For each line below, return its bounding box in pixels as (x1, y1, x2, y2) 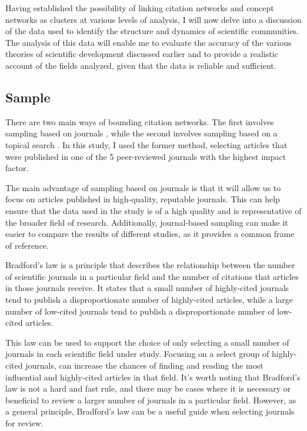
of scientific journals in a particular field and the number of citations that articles (5, 270, 299, 282)
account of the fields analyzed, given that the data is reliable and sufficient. (5, 59, 276, 71)
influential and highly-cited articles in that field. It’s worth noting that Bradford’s (5, 370, 301, 383)
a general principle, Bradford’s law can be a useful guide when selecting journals (5, 405, 295, 417)
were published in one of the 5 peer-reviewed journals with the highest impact (5, 150, 286, 162)
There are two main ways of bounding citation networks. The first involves (5, 115, 274, 128)
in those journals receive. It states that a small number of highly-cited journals (5, 282, 289, 294)
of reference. (5, 239, 49, 251)
